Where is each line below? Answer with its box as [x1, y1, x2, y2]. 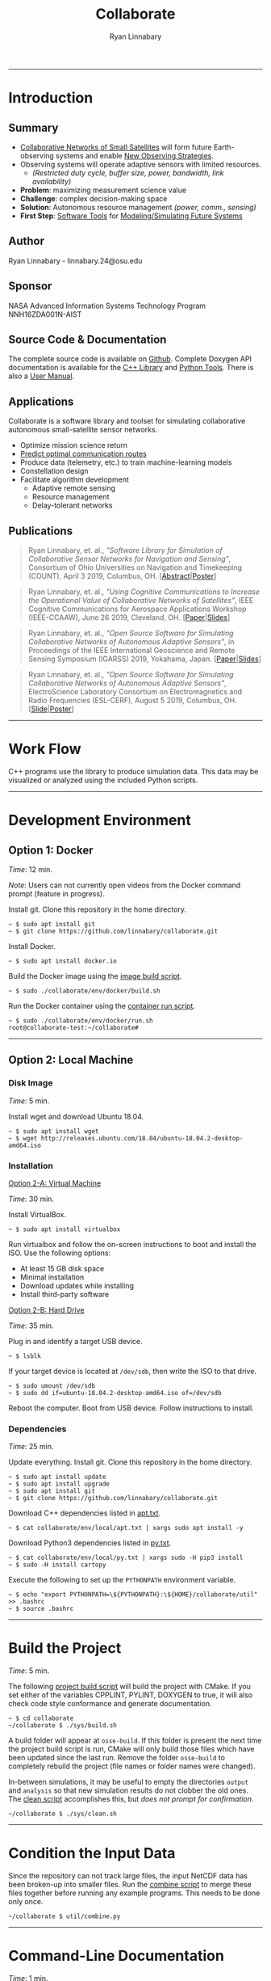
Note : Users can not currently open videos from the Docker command [8, 880, 241, 890]
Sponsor [8, 280, 52, 293]
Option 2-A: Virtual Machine [8, 1178, 102, 1188]
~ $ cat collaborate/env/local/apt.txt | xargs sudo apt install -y [8, 1524, 244, 1532]
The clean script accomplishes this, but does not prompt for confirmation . [8, 1794, 254, 1804]
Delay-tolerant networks [31, 500, 113, 510]
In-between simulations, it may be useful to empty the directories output [8, 1777, 248, 1787]
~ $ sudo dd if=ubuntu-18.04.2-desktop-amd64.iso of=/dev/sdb [8, 1389, 222, 1397]
